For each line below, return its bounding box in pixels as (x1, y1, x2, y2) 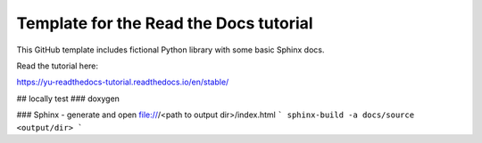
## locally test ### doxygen (16, 93, 120, 104)
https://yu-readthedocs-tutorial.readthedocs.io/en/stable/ (16, 76, 229, 88)
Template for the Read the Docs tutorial (16, 13, 313, 33)
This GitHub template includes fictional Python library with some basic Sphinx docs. (16, 44, 325, 55)
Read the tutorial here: (16, 60, 98, 71)
